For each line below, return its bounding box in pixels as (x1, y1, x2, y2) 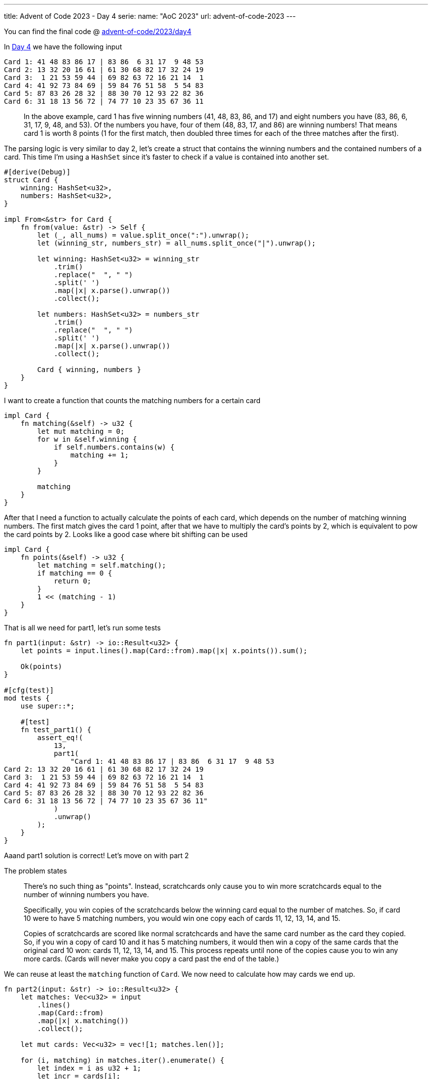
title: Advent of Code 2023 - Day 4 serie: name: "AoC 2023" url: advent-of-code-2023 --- (4, 12, 296, 20)
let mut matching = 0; (37, 427, 125, 435)
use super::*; (20, 702, 75, 710)
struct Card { (4, 176, 58, 184)
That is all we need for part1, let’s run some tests (4, 623, 161, 632)
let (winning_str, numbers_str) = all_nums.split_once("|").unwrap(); (37, 239, 316, 247)
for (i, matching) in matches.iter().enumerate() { (20, 1056, 224, 1064)
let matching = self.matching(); (37, 561, 166, 569)
